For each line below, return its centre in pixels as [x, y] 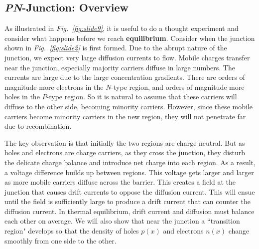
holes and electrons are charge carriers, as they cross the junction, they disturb [125, 152]
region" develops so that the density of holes [72, 231]
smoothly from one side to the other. [61, 240]
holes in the [22, 97]
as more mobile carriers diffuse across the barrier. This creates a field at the [120, 182]
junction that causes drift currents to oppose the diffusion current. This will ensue [130, 191]
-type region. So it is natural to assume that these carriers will [142, 97]
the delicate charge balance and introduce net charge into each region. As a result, [130, 162]
